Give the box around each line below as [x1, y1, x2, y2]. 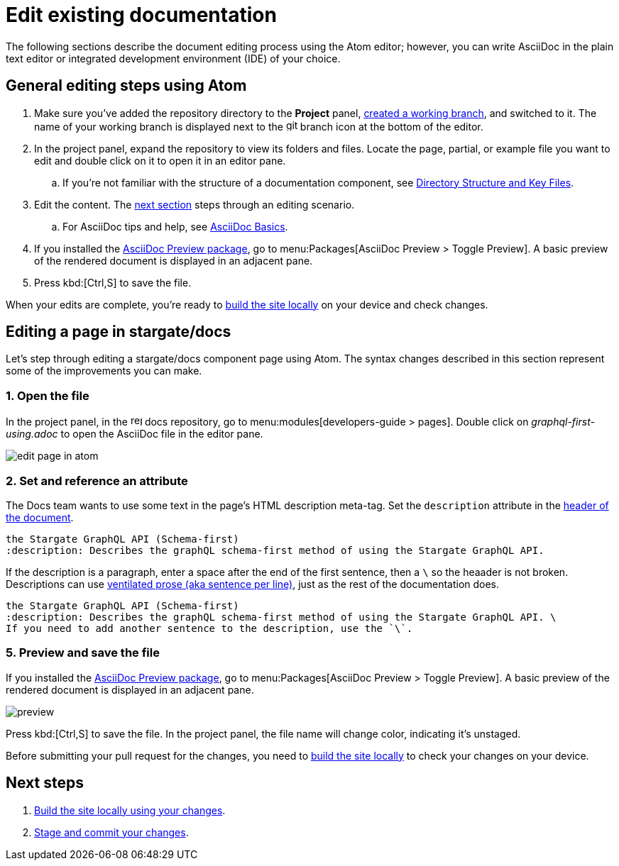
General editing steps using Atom [6, 77, 247, 95]
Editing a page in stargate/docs [6, 323, 231, 341]
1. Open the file [6, 388, 89, 403]
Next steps [6, 774, 84, 792]
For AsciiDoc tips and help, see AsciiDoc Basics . [62, 220, 288, 233]
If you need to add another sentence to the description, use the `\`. [6, 622, 413, 634]
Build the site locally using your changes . [34, 804, 226, 816]
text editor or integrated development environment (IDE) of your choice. [6, 52, 341, 65]
